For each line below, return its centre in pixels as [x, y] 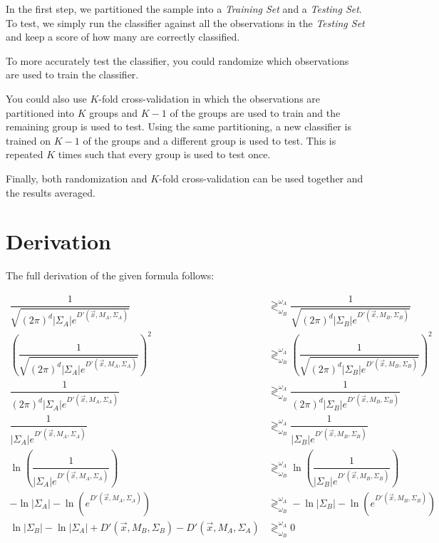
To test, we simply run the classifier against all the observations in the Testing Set [185, 22]
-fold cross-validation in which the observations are [210, 98]
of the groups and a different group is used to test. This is [210, 140]
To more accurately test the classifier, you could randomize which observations [177, 60]
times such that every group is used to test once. [164, 154]
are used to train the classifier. [72, 74]
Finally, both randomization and [77, 178]
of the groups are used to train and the [255, 112]
